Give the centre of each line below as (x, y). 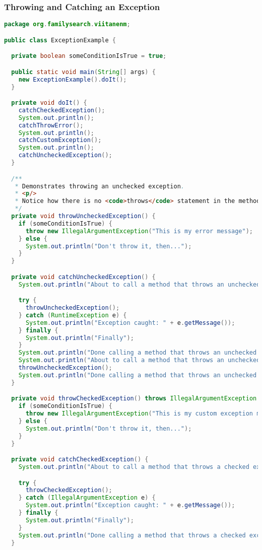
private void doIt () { (49, 103)
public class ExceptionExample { (60, 40)
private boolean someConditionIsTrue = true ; (89, 56)
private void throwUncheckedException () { (83, 216)
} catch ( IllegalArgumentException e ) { (87, 498)
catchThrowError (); (51, 125)
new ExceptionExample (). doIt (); (73, 79)
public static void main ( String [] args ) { (83, 72)
